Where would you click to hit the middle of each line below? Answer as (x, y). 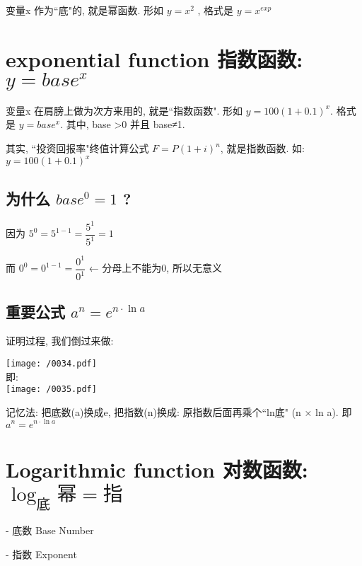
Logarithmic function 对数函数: (157, 469)
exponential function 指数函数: (154, 58)
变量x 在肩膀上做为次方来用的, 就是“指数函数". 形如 (124, 110)
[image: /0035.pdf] (51, 389)
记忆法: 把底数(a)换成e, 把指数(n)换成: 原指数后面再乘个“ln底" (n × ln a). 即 (179, 411)
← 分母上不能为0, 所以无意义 (155, 268)
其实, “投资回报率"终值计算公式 (77, 148)
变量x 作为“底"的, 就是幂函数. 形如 (85, 10)
